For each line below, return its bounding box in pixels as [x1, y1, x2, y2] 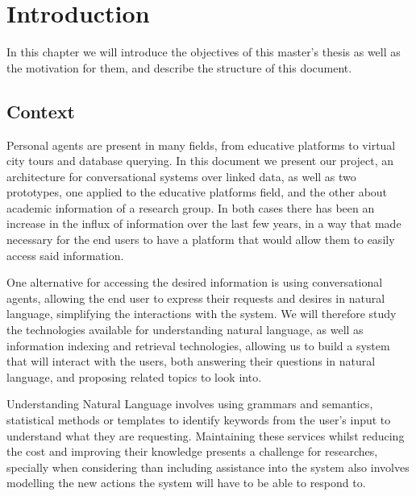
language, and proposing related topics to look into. [6, 368, 262, 385]
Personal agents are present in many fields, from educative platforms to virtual [6, 136, 396, 153]
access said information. [6, 246, 124, 263]
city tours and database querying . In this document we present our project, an [6, 152, 394, 169]
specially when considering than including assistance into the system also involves [6, 458, 410, 475]
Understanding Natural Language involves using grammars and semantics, [6, 395, 373, 412]
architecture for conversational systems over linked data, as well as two [6, 167, 356, 184]
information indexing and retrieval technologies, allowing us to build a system [6, 337, 390, 353]
